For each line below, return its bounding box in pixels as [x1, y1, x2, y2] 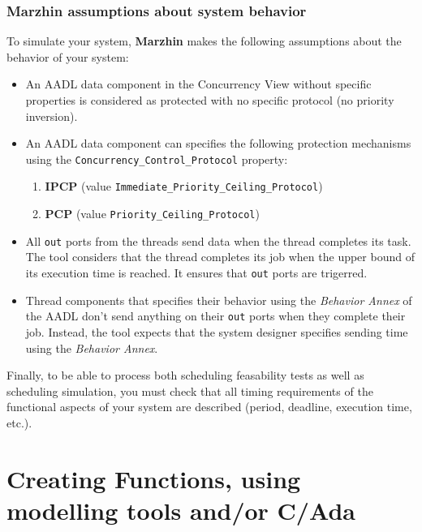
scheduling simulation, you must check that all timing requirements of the [6, 382, 373, 399]
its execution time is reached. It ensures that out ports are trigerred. [25, 264, 368, 281]
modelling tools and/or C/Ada [6, 493, 355, 526]
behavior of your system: [6, 48, 129, 65]
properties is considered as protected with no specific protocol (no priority [25, 92, 394, 108]
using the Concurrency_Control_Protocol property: [25, 150, 288, 167]
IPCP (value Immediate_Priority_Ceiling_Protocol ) [45, 178, 323, 195]
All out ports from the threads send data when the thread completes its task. [25, 232, 411, 249]
